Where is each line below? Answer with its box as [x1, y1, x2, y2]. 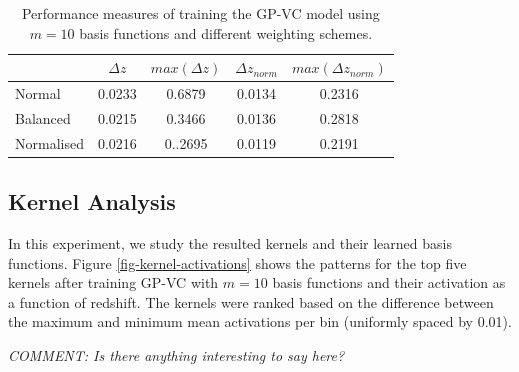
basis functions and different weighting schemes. [79, 22, 373, 43]
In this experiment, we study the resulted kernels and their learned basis [8, 233, 452, 254]
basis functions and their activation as [272, 272, 506, 293]
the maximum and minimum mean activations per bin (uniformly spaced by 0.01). [8, 311, 512, 332]
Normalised [15, 132, 84, 153]
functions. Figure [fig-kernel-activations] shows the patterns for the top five [8, 252, 467, 273]
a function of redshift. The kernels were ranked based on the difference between [8, 291, 494, 312]
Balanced [15, 107, 71, 128]
